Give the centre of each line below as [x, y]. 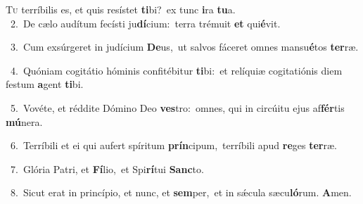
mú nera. [24, 121]
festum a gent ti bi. [45, 84]
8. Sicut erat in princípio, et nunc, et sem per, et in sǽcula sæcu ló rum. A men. [181, 192]
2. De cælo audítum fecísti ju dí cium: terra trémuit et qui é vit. [145, 23]
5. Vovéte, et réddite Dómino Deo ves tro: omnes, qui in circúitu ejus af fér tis [177, 107]
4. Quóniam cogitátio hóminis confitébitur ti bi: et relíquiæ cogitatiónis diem [176, 70]
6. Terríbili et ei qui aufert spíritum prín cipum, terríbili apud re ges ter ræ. [173, 145]
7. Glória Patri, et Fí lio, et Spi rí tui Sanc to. [107, 168]
